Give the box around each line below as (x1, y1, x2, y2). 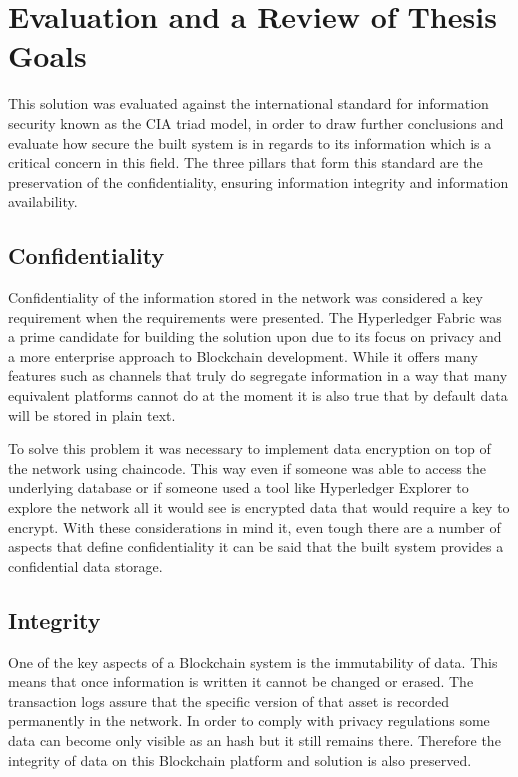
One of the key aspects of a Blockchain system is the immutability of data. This (8, 651, 498, 672)
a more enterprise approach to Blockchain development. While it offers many (8, 345, 478, 366)
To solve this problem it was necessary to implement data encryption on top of (8, 438, 491, 459)
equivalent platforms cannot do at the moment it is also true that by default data (8, 385, 508, 406)
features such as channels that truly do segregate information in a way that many (8, 365, 508, 386)
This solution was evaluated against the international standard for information (8, 93, 489, 114)
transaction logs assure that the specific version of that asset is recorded (8, 690, 450, 711)
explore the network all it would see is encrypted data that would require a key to (8, 497, 510, 518)
